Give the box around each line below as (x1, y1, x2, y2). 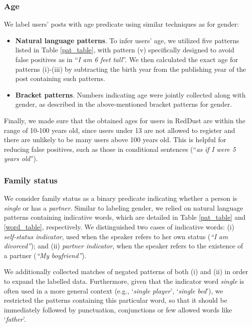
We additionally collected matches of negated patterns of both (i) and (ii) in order (4, 266, 248, 277)
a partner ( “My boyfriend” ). (4, 250, 87, 260)
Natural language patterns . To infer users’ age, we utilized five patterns (15, 35, 239, 45)
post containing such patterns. (15, 73, 105, 83)
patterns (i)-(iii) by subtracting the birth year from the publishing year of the (15, 64, 246, 74)
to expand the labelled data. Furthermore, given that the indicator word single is (4, 276, 244, 286)
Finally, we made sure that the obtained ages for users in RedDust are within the (4, 115, 246, 125)
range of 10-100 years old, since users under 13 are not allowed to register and (4, 125, 236, 135)
